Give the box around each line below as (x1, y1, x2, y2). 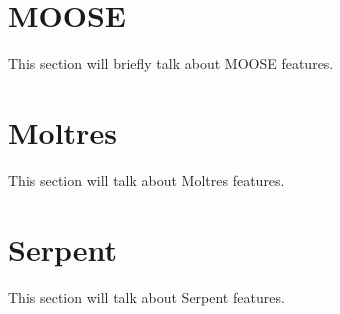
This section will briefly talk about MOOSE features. (8, 53, 334, 74)
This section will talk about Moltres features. (8, 169, 285, 190)
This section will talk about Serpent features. (8, 286, 285, 307)
